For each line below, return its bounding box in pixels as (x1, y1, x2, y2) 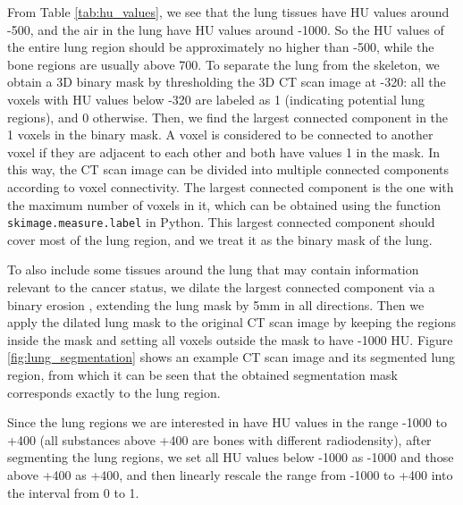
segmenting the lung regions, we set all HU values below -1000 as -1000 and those (7, 448, 454, 467)
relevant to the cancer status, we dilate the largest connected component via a (7, 277, 435, 296)
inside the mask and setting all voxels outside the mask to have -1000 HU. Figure (7, 330, 453, 349)
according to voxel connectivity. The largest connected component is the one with (7, 177, 454, 196)
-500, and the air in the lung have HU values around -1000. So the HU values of (7, 20, 444, 38)
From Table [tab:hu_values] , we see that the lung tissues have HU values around (7, 3, 450, 21)
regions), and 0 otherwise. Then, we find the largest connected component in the (7, 107, 449, 126)
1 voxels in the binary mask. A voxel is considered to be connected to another (7, 125, 434, 144)
